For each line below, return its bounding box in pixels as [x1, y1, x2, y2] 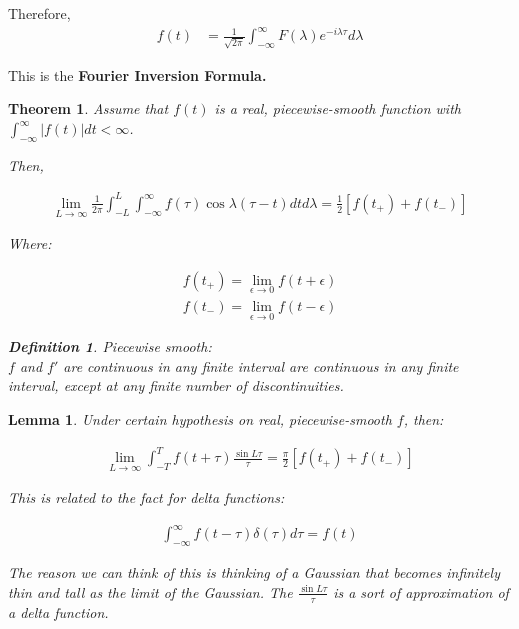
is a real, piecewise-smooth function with [214, 98, 461, 119]
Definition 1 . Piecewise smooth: [8, 336, 212, 357]
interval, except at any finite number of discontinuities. [8, 375, 344, 396]
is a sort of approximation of [333, 581, 509, 602]
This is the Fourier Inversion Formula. [8, 64, 267, 85]
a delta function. [8, 601, 109, 622]
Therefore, [8, 3, 71, 23]
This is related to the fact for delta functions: [8, 487, 285, 508]
